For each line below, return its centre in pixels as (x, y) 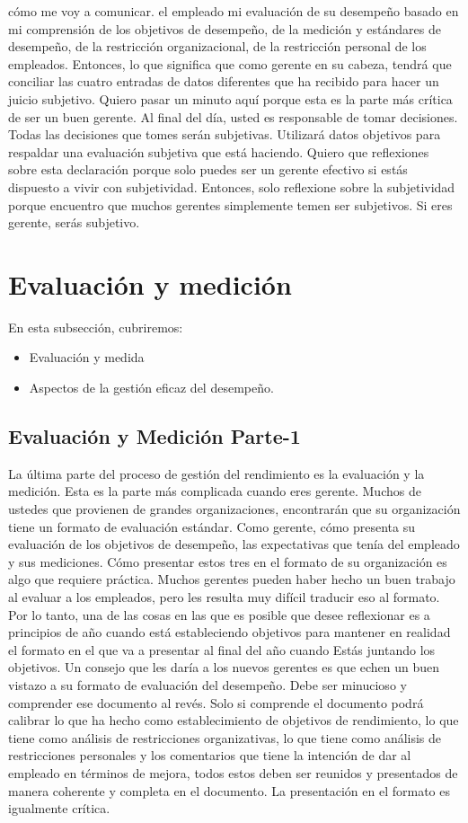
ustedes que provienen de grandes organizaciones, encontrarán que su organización (234, 509)
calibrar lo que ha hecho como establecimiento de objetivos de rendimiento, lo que (234, 720)
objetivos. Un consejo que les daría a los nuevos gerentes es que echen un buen (224, 667)
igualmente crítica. (59, 808)
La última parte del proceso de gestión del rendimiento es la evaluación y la (216, 473)
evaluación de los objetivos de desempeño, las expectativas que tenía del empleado (234, 544)
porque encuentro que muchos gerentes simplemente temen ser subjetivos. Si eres (230, 204)
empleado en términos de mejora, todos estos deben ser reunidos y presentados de (233, 772)
